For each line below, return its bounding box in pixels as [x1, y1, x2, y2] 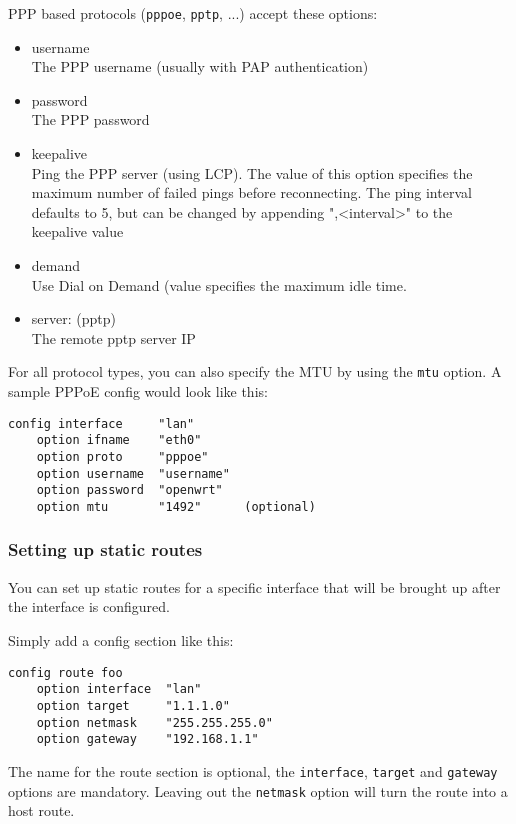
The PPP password [31, 109, 150, 130]
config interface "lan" [8, 416, 195, 431]
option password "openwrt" [36, 483, 223, 498]
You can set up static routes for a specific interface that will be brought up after [8, 576, 501, 597]
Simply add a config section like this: [8, 629, 234, 650]
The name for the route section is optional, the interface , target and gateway [8, 760, 498, 781]
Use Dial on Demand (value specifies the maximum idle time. [31, 274, 407, 295]
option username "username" [36, 466, 230, 481]
